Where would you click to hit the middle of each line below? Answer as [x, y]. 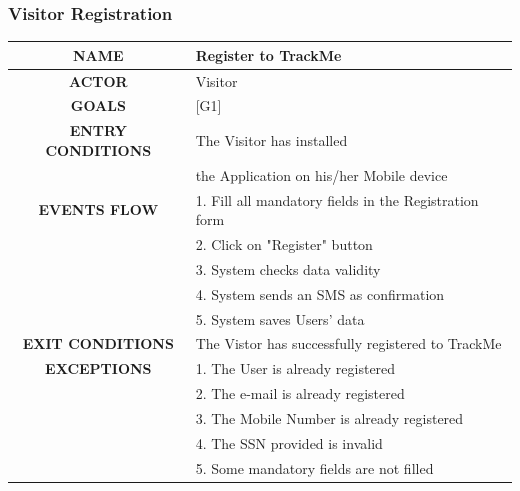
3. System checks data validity [288, 268]
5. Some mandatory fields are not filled [314, 467]
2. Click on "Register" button [284, 243]
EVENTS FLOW [98, 209]
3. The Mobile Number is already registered [329, 417]
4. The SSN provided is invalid [289, 442]
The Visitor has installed [271, 140]
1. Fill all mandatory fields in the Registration [337, 199]
